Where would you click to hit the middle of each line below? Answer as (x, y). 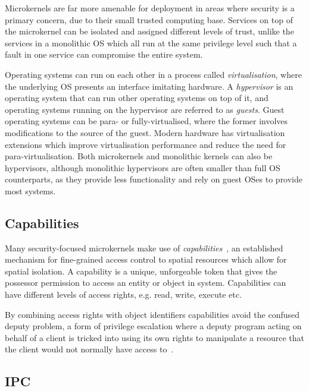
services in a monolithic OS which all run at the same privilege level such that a (151, 42)
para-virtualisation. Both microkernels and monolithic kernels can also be (139, 156)
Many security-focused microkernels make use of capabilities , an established (144, 247)
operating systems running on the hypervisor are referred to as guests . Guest (145, 109)
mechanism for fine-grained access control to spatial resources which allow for (146, 259)
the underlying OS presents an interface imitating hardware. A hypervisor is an (149, 86)
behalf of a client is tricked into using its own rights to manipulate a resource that (154, 337)
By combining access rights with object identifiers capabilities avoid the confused (152, 314)
